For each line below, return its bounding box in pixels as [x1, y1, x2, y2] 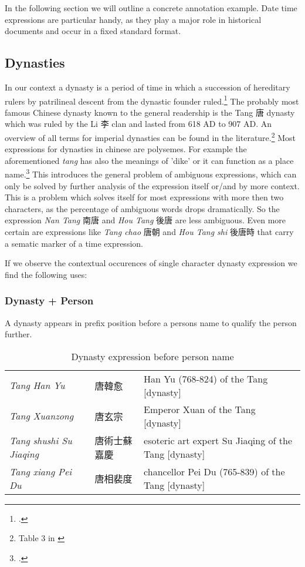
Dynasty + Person [5, 293, 94, 308]
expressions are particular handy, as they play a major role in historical [5, 13, 262, 25]
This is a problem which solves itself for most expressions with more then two [5, 191, 284, 203]
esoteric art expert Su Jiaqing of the [144, 433, 292, 447]
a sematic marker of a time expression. [5, 237, 143, 249]
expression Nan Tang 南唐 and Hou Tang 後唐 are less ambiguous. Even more [5, 214, 286, 226]
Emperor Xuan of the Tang [144, 402, 256, 416]
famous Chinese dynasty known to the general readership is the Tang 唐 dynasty [5, 106, 295, 118]
